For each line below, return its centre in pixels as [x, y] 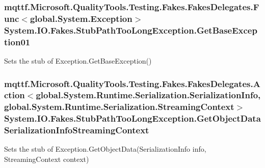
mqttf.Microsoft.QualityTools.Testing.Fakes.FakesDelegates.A [132, 83]
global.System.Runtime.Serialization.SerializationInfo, [148, 95]
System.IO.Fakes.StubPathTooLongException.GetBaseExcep [131, 30]
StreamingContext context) [47, 159]
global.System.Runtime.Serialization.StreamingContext [119, 107]
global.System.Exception [81, 18]
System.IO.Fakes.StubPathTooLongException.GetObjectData [132, 118]
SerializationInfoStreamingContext [77, 130]
